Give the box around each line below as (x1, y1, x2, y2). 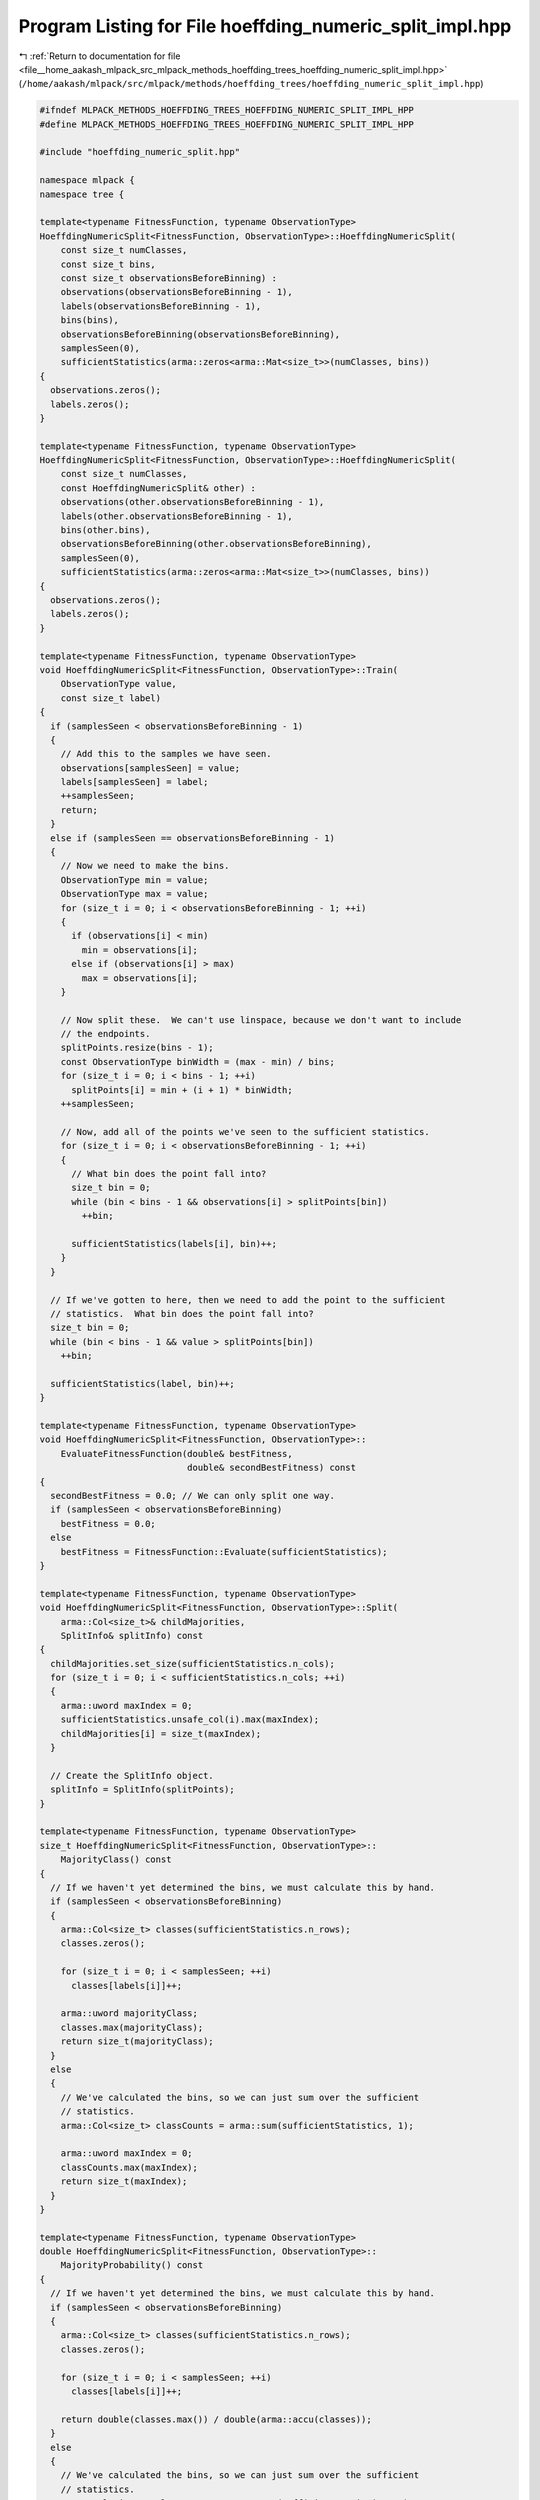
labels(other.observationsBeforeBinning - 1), (60, 510, 294, 522)
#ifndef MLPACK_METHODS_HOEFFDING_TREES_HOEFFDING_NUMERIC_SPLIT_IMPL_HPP (39, 105, 415, 116)
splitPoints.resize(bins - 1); (60, 1042, 214, 1054)
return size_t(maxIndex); (60, 2176, 188, 2187)
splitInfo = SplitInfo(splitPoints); (50, 1784, 235, 1795)
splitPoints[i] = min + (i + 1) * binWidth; (71, 1084, 294, 1095)
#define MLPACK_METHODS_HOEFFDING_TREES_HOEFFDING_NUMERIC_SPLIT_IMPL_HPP (39, 118, 415, 130)
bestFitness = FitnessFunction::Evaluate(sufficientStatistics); (60, 1546, 388, 1557)
